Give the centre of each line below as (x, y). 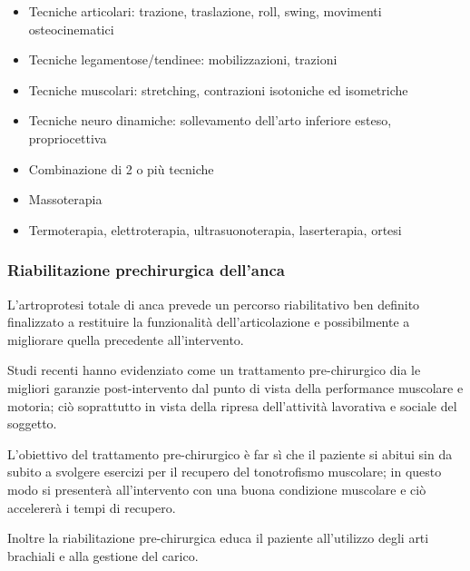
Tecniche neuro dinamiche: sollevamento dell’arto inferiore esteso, (210, 120)
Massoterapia (65, 199)
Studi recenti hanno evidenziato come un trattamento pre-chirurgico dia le (214, 370)
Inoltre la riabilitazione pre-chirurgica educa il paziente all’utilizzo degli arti (218, 538)
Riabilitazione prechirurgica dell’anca (146, 270)
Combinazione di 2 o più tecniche (121, 168)
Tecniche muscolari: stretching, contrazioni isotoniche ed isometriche (218, 89)
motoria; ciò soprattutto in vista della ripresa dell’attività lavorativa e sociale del (232, 405)
